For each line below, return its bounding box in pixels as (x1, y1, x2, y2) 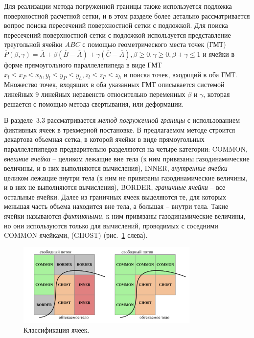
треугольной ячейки (4, 39, 63, 49)
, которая (203, 89, 230, 99)
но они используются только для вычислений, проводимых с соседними (4, 220, 218, 230)
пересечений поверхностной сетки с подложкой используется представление (4, 29, 231, 40)
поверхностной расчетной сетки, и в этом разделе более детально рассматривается (4, 10, 250, 21)
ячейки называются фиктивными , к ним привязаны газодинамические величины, (4, 211, 246, 221)
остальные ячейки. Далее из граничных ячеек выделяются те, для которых (4, 191, 226, 202)
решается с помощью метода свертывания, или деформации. (4, 98, 184, 109)
